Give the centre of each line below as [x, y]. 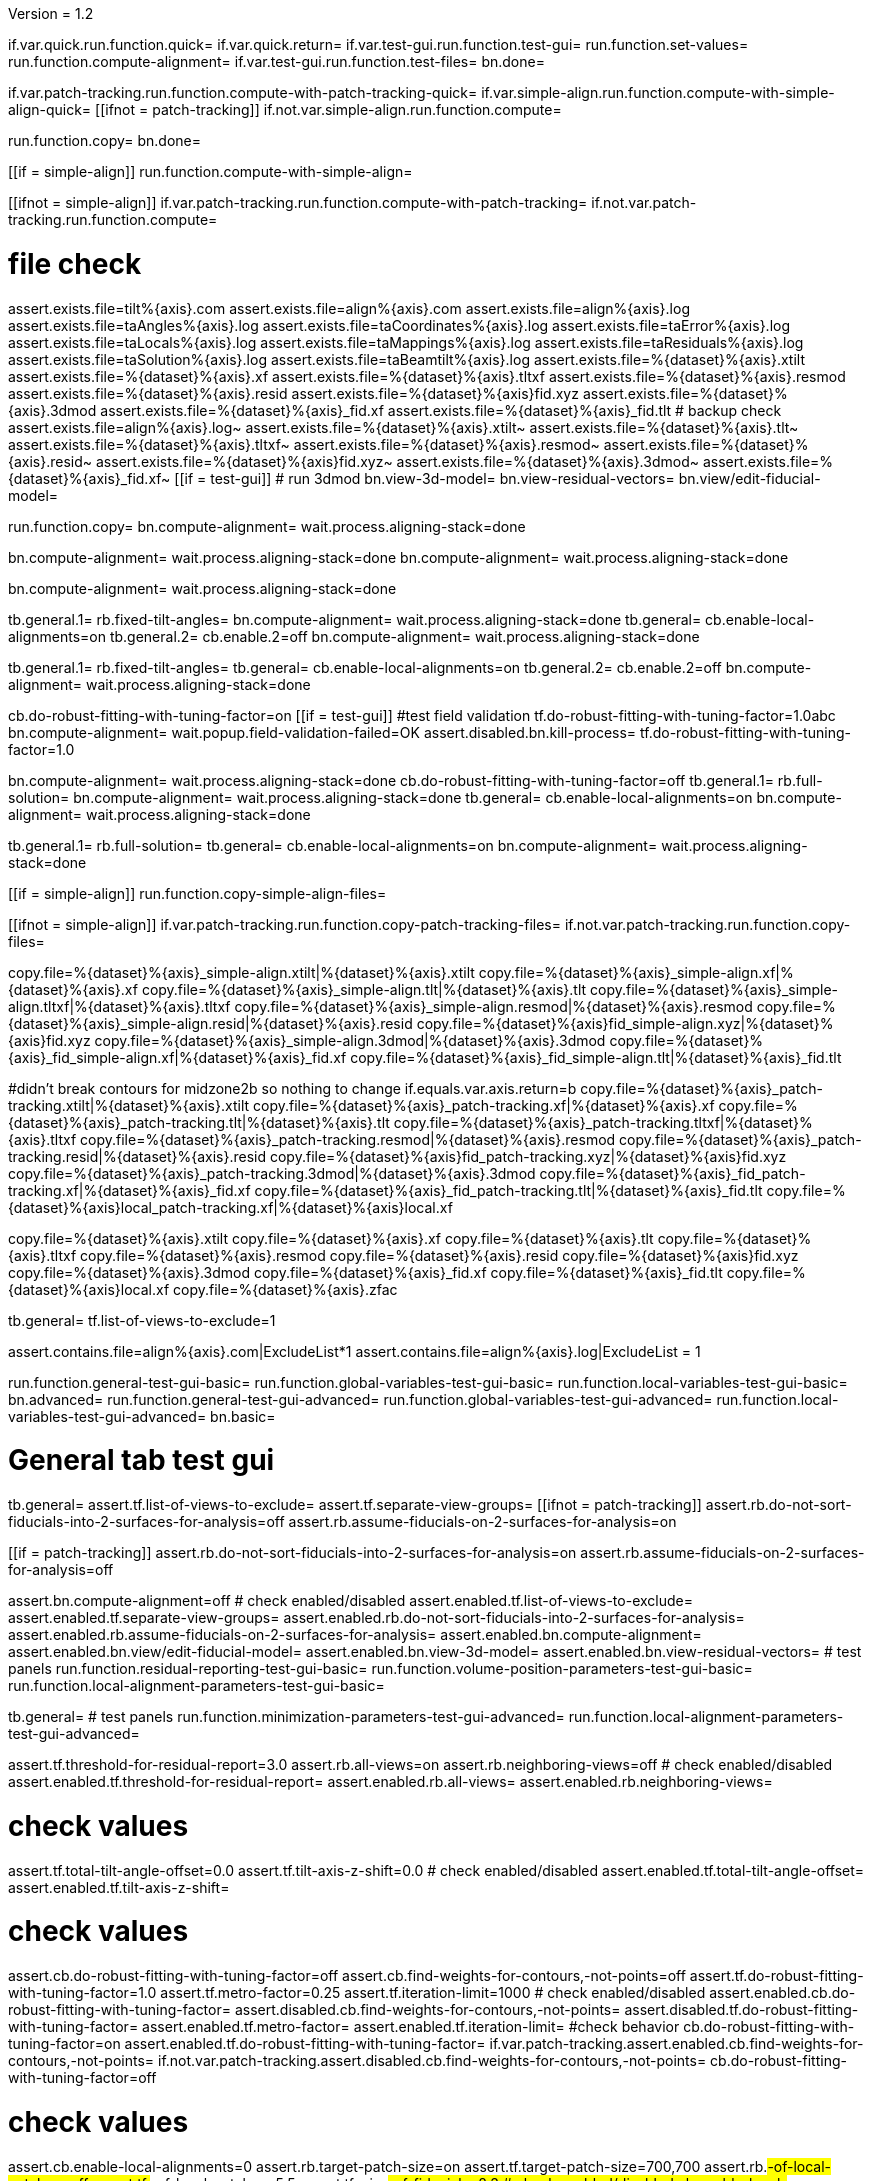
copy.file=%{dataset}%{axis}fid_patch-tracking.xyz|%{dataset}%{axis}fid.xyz [528, 1156]
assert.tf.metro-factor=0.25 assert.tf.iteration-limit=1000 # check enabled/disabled [433, 1992]
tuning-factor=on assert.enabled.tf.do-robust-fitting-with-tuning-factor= [247, 2043]
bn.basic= [243, 1416]
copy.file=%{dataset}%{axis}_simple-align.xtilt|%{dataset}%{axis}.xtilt [241, 972]
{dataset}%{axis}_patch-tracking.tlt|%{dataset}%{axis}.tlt [199, 1122]
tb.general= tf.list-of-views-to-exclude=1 [142, 1320]
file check [75, 263]
